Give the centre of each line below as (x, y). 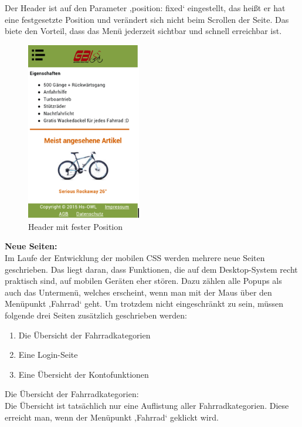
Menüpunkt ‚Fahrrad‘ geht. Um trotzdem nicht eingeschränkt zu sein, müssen (144, 304)
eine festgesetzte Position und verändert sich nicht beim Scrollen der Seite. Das (147, 19)
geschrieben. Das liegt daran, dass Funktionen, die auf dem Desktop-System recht (151, 269)
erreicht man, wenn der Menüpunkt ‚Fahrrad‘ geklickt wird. (112, 417)
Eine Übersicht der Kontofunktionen (84, 374)
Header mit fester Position (76, 226)
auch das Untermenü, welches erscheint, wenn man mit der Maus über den (138, 292)
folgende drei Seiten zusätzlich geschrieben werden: (96, 315)
